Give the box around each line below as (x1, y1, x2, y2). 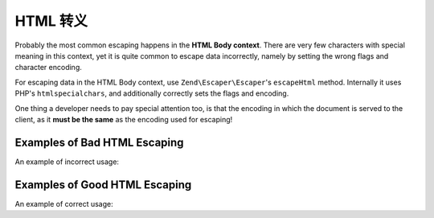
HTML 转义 (14, 12, 88, 30)
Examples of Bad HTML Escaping (14, 135, 184, 149)
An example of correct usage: (14, 199, 113, 208)
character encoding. (14, 63, 82, 72)
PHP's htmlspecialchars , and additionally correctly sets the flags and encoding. (14, 88, 289, 98)
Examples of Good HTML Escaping (14, 178, 192, 191)
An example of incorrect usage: (14, 157, 120, 167)
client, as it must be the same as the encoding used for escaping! (14, 114, 233, 124)
